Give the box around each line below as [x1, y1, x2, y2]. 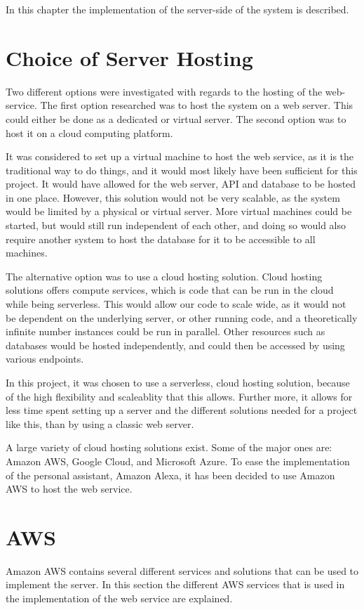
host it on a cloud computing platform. [6, 125, 173, 140]
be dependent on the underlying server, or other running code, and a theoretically [6, 310, 358, 325]
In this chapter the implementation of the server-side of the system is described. [6, 2, 349, 16]
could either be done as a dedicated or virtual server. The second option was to [6, 111, 346, 126]
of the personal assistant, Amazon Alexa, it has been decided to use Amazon [6, 467, 335, 482]
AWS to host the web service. [6, 481, 133, 496]
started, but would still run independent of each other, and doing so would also [6, 218, 346, 233]
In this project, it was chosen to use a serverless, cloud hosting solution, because [6, 375, 350, 389]
